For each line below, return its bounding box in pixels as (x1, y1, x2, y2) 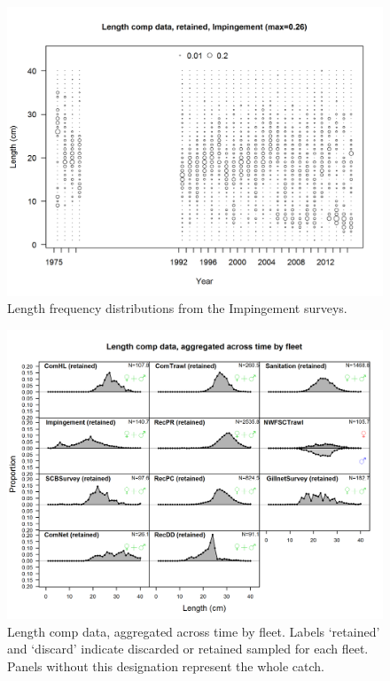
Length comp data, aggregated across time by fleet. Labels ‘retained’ (7, 622, 380, 640)
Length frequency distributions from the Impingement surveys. (7, 299, 347, 317)
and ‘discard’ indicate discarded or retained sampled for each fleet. (7, 639, 369, 658)
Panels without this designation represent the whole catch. (7, 656, 324, 675)
